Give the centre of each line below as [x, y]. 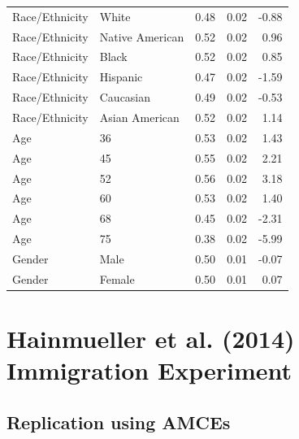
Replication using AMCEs [119, 422]
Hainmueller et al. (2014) [151, 338]
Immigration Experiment [149, 370]
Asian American [139, 117]
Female [117, 278]
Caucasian [125, 97]
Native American [142, 36]
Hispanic [121, 77]
